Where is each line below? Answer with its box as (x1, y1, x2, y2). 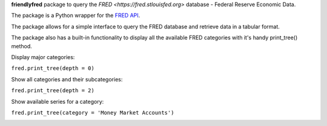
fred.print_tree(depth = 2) (11, 87, 95, 94)
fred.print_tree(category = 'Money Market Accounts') (11, 109, 174, 116)
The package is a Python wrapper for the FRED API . (11, 12, 140, 19)
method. (11, 42, 33, 49)
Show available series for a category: (11, 98, 104, 105)
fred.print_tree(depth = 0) (11, 65, 95, 72)
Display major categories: (11, 53, 75, 60)
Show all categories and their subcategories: (11, 75, 123, 83)
